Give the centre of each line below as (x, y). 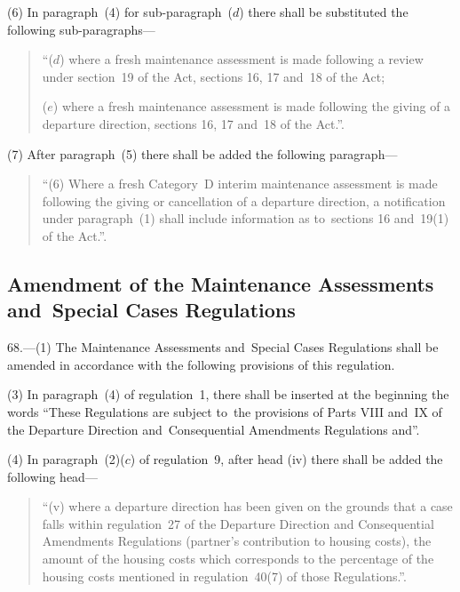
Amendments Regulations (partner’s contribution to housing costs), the (237, 541)
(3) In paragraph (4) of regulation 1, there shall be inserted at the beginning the (228, 394)
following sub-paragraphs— (81, 29)
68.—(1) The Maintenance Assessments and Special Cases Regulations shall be (223, 347)
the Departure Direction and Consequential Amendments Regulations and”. (214, 429)
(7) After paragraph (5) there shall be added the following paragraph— (202, 153)
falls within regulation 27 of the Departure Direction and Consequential (238, 523)
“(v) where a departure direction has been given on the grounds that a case (247, 506)
